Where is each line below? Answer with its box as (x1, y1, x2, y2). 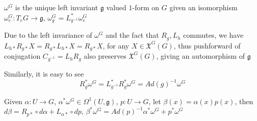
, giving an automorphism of (156, 51, 245, 61)
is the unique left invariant (15, 2, 98, 12)
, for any (102, 40, 130, 51)
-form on (132, 2, 160, 12)
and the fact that (106, 30, 159, 40)
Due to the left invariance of (4, 30, 92, 40)
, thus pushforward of (173, 40, 241, 51)
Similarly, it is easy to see (4, 68, 84, 79)
